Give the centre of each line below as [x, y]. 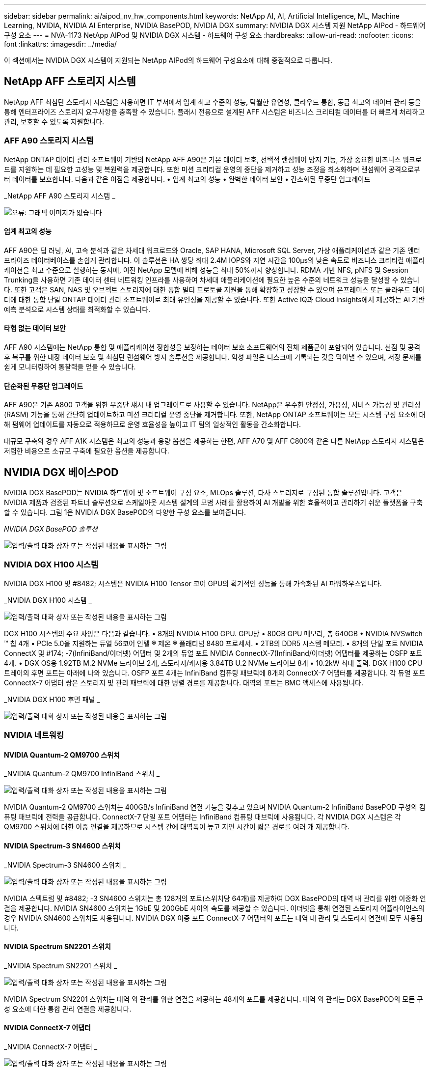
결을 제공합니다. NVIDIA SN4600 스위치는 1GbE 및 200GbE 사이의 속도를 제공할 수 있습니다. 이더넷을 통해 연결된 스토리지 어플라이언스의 [214, 908]
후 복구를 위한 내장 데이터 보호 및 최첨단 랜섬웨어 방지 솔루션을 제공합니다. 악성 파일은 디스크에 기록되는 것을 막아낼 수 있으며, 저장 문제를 [213, 357]
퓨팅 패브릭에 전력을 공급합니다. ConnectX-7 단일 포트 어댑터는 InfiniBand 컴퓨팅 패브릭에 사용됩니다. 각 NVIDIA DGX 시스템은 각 [202, 817]
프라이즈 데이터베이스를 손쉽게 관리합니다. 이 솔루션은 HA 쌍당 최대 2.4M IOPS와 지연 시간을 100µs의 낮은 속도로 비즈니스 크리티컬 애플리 [215, 260]
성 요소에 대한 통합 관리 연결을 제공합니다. [68, 1009]
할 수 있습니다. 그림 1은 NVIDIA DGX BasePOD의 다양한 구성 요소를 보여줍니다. [125, 512]
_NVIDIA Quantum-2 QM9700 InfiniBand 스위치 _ [82, 774]
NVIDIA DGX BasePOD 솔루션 [51, 529]
